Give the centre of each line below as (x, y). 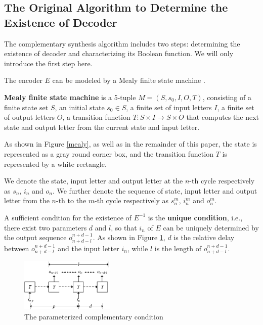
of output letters (30, 117)
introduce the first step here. (48, 63)
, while (138, 248)
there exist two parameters (46, 227)
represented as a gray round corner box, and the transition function (109, 153)
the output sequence (35, 237)
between (17, 248)
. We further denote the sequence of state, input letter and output (155, 190)
